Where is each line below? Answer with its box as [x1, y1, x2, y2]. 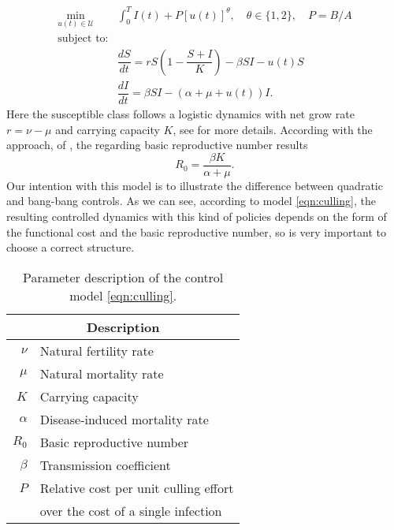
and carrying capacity [55, 121, 160, 137]
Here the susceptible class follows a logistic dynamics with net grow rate [6, 105, 355, 121]
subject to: [58, 32, 109, 44]
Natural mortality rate [39, 364, 164, 383]
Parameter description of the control [23, 267, 224, 286]
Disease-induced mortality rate [39, 409, 209, 428]
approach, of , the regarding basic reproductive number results [6, 136, 308, 153]
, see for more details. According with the [173, 121, 373, 137]
